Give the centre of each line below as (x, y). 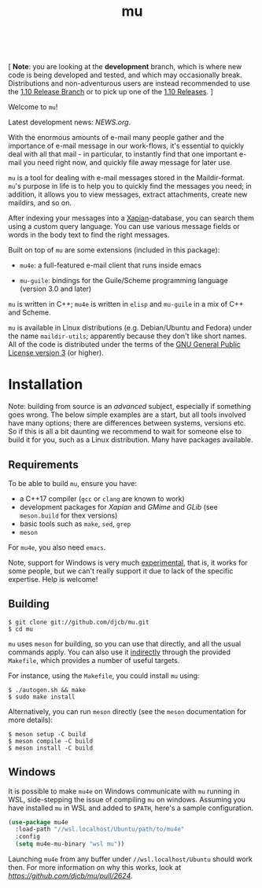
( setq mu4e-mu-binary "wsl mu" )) (70, 844)
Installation (46, 385)
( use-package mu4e (38, 822)
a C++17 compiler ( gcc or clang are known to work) (102, 499)
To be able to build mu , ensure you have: (73, 483)
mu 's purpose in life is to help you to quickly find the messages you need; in (130, 186)
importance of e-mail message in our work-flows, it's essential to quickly (126, 146)
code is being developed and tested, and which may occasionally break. (125, 75)
